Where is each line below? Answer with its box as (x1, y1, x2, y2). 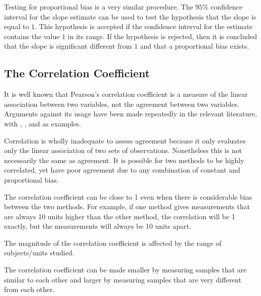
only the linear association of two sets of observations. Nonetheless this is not (4, 145, 242, 156)
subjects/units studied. (4, 247, 74, 258)
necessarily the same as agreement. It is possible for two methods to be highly (4, 155, 244, 165)
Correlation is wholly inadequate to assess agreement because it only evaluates (4, 135, 246, 145)
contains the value (4, 31, 60, 41)
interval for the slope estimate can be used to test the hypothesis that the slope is (4, 11, 256, 22)
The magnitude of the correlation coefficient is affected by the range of (4, 237, 222, 248)
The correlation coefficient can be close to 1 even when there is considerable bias (4, 191, 252, 202)
